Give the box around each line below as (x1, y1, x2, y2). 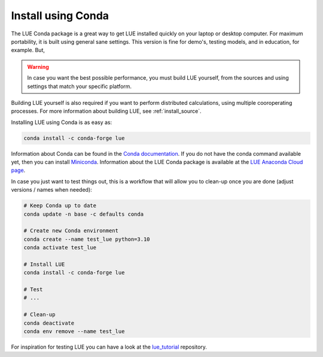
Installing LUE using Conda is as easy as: (11, 119, 112, 126)
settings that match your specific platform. (27, 83, 132, 90)
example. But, (11, 47, 45, 54)
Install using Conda (11, 9, 109, 22)
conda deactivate (23, 319, 75, 326)
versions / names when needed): (11, 186, 92, 193)
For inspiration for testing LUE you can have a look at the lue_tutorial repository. (11, 343, 208, 350)
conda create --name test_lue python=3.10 (23, 235, 150, 243)
